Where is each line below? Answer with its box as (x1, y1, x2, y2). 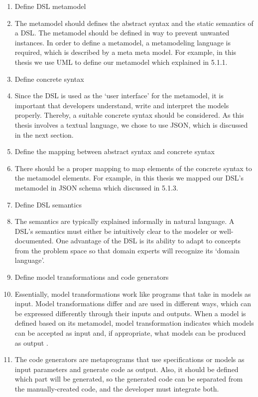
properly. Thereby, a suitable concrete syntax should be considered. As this (14, 110, 244, 120)
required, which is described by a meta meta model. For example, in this (14, 47, 237, 57)
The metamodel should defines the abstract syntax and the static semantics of (14, 17, 254, 28)
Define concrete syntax (14, 73, 84, 84)
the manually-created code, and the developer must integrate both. (14, 384, 219, 394)
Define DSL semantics (14, 199, 82, 209)
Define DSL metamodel (14, 1, 86, 11)
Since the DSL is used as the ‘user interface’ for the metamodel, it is (14, 90, 224, 101)
